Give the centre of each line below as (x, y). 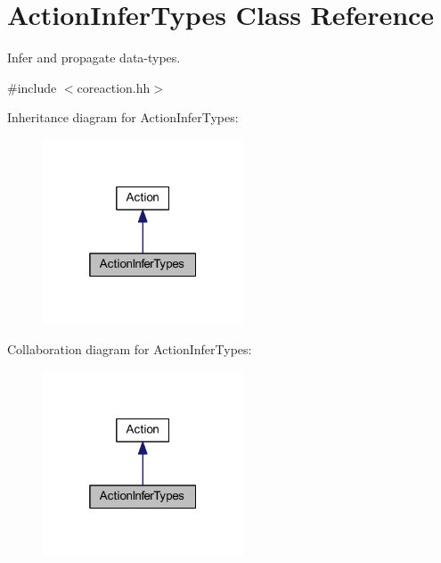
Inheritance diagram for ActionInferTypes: (123, 117)
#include (32, 87)
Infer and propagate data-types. (94, 58)
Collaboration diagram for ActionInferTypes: (130, 348)
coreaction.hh (114, 87)
